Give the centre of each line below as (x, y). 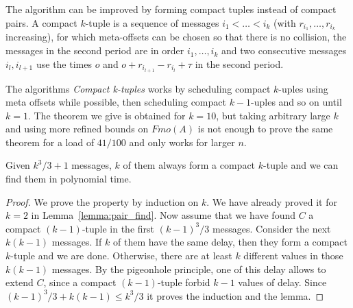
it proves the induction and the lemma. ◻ (235, 295)
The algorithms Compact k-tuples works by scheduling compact (138, 88)
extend (20, 282)
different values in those (293, 256)
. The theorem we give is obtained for (107, 115)
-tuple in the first (118, 228)
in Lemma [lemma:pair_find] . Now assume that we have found (163, 215)
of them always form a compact (189, 165)
